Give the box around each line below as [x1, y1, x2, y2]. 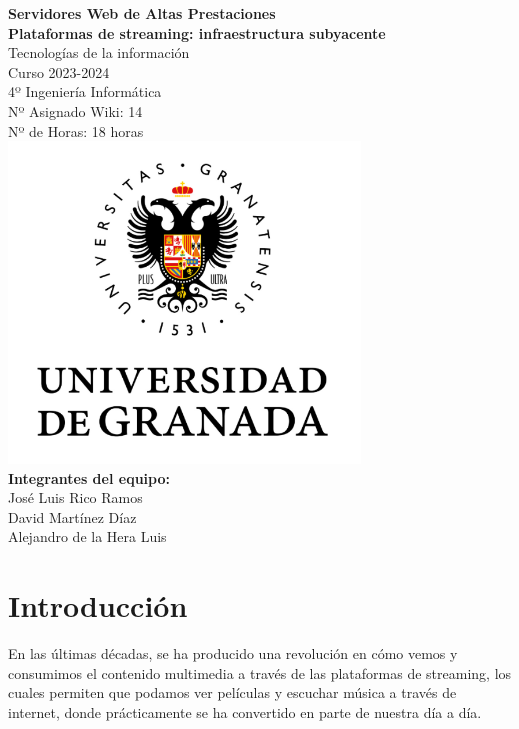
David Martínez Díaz [8, 506, 137, 527]
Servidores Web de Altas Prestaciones [8, 3, 276, 23]
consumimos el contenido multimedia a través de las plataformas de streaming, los [8, 662, 512, 683]
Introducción [8, 585, 188, 626]
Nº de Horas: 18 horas [8, 120, 144, 141]
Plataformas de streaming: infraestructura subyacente [8, 22, 386, 43]
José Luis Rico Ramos [8, 487, 143, 508]
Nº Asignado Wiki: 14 [8, 100, 143, 121]
